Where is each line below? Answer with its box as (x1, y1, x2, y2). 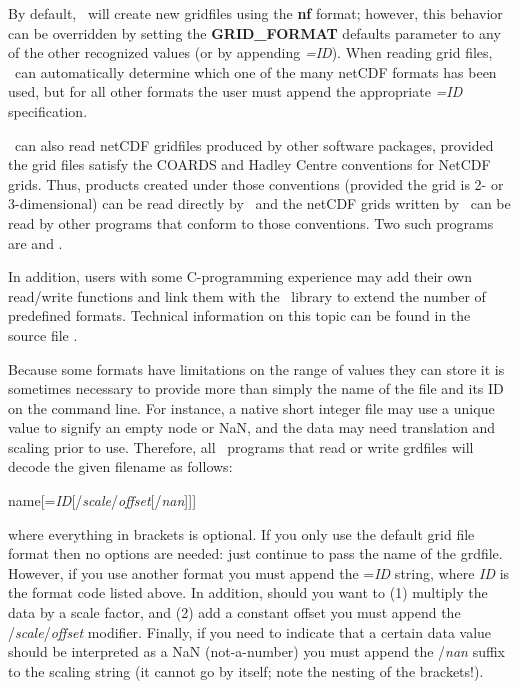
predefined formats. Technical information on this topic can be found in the (8, 305, 471, 326)
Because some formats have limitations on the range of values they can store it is (8, 358, 505, 379)
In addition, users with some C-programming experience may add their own (8, 266, 472, 287)
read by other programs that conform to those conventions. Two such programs (8, 212, 494, 233)
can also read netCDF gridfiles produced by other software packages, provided (14, 134, 494, 155)
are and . (8, 232, 63, 253)
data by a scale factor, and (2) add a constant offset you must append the (8, 602, 461, 623)
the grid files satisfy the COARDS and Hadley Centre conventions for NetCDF (8, 154, 491, 175)
